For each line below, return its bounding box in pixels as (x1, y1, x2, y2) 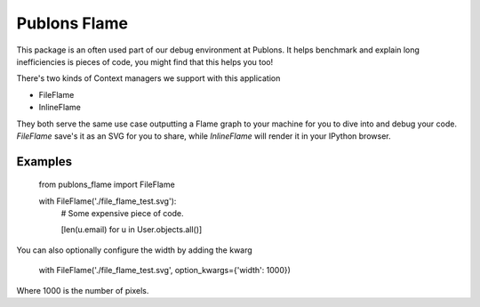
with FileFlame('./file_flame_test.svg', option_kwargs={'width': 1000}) (38, 265, 291, 276)
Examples (16, 154, 73, 169)
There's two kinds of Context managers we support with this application (16, 73, 281, 84)
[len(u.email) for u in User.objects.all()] (60, 224, 203, 235)
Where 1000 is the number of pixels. (16, 285, 149, 295)
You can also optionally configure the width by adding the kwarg (16, 245, 252, 255)
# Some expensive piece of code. (60, 208, 184, 219)
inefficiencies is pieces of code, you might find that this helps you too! (16, 56, 274, 67)
